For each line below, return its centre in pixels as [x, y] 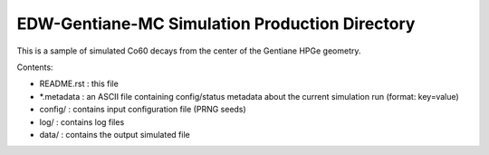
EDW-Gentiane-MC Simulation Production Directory [216, 24]
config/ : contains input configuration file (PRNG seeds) [143, 110]
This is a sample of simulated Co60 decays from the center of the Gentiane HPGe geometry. [189, 51]
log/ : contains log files [82, 121]
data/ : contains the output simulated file [115, 134]
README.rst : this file [79, 84]
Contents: [35, 67]
